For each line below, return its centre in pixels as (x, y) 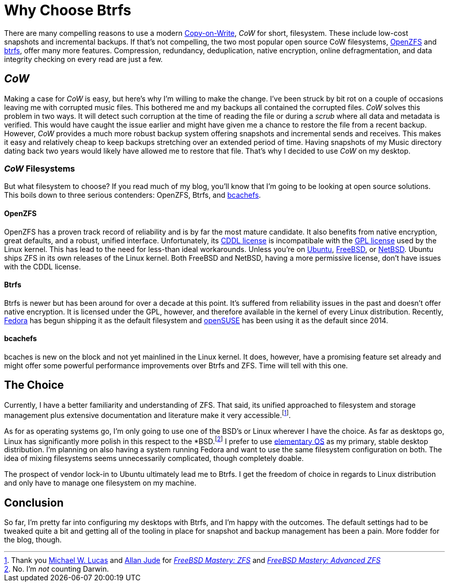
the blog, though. (33, 540)
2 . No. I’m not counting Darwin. (57, 569)
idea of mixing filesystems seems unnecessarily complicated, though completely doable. (154, 458)
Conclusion (34, 503)
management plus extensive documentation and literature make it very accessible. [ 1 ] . (148, 414)
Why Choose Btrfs (68, 10)
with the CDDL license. (43, 266)
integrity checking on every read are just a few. (84, 59)
